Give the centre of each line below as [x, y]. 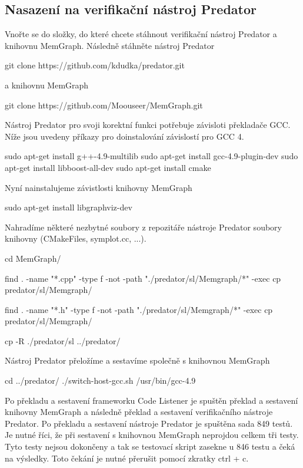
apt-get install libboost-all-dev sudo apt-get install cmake [108, 167]
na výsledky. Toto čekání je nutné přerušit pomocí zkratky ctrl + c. [127, 458]
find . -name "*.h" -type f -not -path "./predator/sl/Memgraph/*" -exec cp [139, 309]
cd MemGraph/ [33, 258]
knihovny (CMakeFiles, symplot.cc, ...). [76, 238]
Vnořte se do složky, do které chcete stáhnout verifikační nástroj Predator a [141, 34]
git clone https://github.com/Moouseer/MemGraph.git [104, 105]
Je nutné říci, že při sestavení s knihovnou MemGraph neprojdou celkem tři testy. [152, 435]
